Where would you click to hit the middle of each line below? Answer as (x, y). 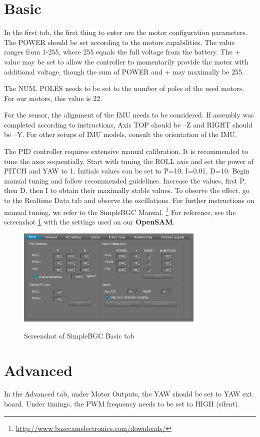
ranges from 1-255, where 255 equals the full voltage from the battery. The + (122, 52)
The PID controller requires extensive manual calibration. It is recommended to (126, 151)
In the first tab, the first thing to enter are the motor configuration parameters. (126, 32)
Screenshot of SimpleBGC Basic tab (79, 335)
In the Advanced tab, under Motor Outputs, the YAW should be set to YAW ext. (129, 394)
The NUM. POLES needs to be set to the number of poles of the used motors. (124, 88)
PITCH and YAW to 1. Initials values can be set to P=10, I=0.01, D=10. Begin (127, 171)
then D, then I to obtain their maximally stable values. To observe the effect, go (127, 190)
